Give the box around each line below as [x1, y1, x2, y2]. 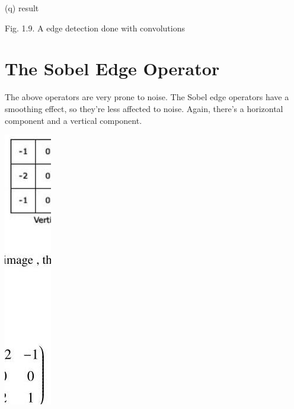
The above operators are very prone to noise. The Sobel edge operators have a [5, 91, 289, 103]
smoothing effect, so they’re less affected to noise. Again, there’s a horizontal [5, 102, 283, 114]
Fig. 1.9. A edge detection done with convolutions [5, 21, 185, 34]
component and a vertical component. [5, 114, 142, 126]
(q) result [5, 2, 39, 14]
